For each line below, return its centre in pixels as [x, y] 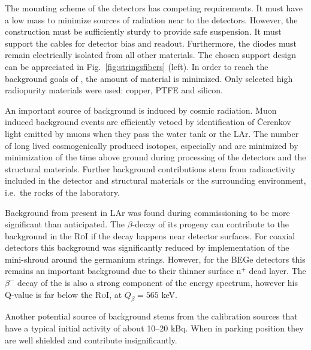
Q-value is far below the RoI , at [64, 294]
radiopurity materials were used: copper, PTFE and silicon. [114, 90]
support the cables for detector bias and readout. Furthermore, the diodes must [151, 43]
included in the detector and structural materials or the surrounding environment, [155, 180]
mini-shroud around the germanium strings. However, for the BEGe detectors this [155, 259]
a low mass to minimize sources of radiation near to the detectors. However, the [151, 19]
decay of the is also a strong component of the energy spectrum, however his [158, 283]
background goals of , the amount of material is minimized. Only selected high [149, 78]
